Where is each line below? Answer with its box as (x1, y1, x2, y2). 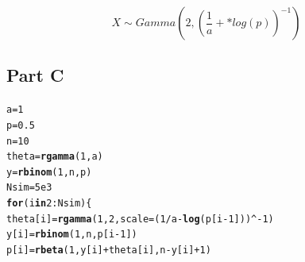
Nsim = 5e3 (6, 182, 52, 194)
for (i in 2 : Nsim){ (6, 198, 92, 210)
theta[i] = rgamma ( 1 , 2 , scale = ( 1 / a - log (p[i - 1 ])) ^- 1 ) (6, 213, 274, 225)
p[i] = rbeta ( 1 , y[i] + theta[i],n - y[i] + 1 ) (6, 245, 211, 256)
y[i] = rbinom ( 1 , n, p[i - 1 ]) (6, 229, 137, 241)
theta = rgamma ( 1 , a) (6, 151, 103, 163)
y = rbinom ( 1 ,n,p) (6, 166, 92, 178)
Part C (6, 63, 64, 87)
